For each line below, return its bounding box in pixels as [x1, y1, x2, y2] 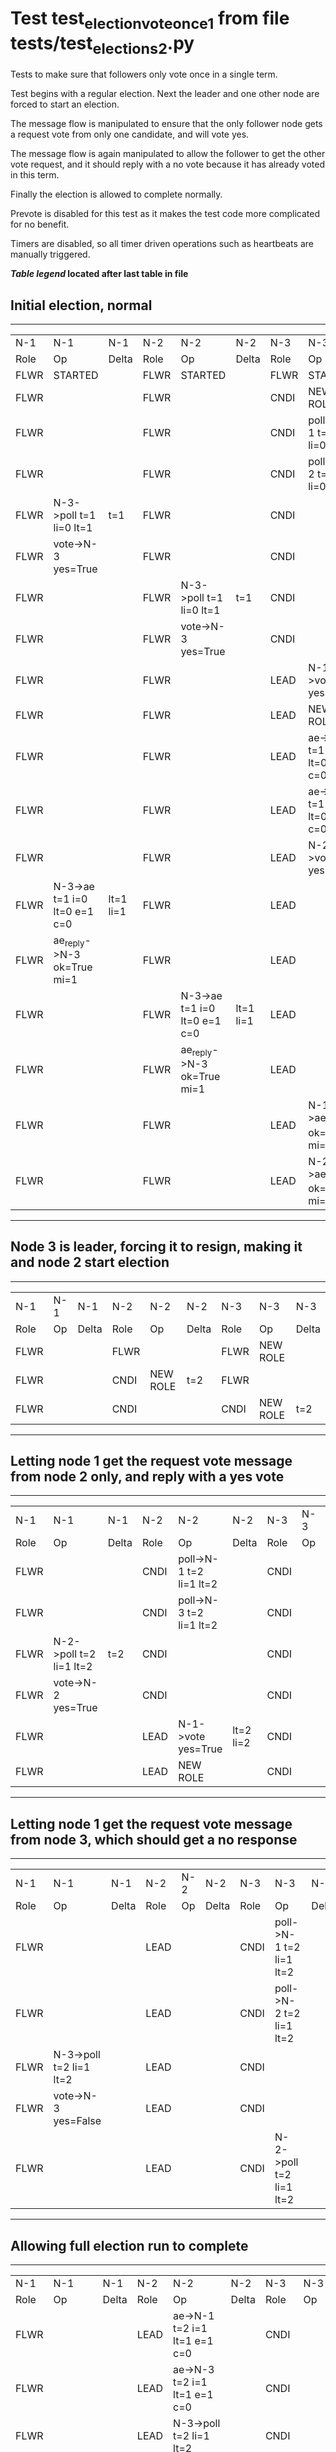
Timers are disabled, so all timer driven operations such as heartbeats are [10, 238, 314, 250]
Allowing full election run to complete [10, 2237, 249, 2254]
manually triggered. [10, 248, 91, 261]
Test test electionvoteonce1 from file [10, 7, 290, 33]
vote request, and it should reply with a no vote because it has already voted [10, 158, 326, 171]
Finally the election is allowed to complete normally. [10, 188, 223, 201]
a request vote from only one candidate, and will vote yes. [10, 128, 250, 141]
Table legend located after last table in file [10, 268, 189, 280]
